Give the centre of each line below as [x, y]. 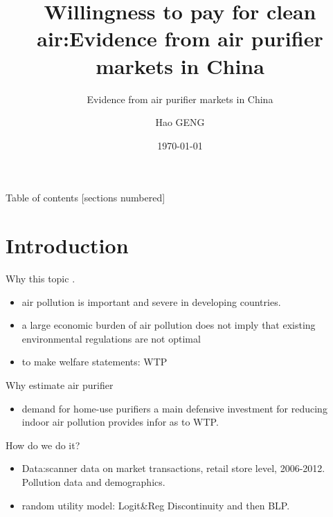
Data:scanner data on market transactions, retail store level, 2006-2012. [173, 468]
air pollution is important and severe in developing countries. [151, 301]
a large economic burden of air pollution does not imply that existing [169, 325]
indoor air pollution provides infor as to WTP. [120, 422]
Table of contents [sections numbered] [85, 198]
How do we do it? [43, 445]
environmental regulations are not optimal [111, 338]
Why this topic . [40, 278]
